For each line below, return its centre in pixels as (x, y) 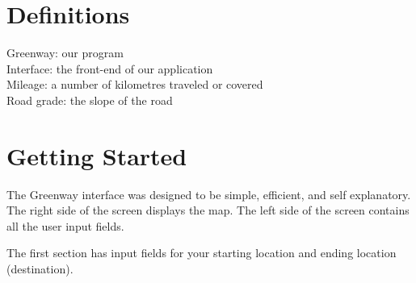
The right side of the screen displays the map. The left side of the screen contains (208, 210)
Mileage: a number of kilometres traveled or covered (135, 84)
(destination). (40, 268)
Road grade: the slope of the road (90, 100)
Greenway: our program (65, 53)
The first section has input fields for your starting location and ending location (202, 253)
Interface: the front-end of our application (110, 68)
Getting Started (97, 155)
